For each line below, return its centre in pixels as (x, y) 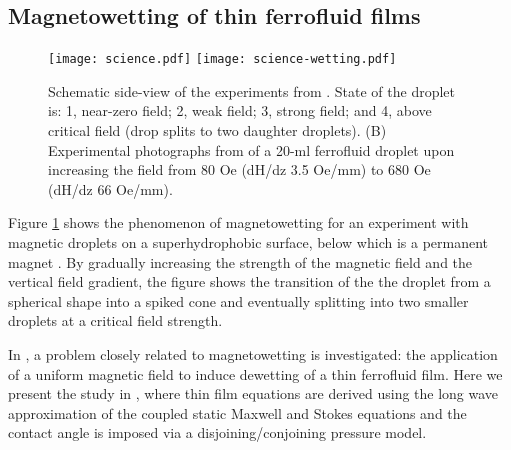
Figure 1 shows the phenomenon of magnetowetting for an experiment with (238, 222)
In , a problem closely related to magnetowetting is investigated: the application (253, 353)
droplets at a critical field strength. (115, 320)
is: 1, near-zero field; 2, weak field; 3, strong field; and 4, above (240, 110)
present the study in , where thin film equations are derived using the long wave (253, 393)
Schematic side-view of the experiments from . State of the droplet (252, 90)
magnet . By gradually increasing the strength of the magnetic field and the (240, 261)
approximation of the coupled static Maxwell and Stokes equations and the (237, 412)
